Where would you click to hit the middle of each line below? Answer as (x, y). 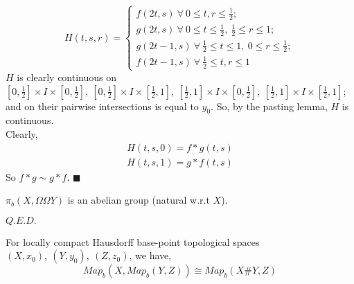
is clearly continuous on (67, 77)
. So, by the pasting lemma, (269, 106)
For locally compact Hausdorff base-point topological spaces (133, 241)
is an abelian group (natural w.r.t (139, 200)
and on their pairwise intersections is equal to (102, 106)
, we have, (150, 255)
